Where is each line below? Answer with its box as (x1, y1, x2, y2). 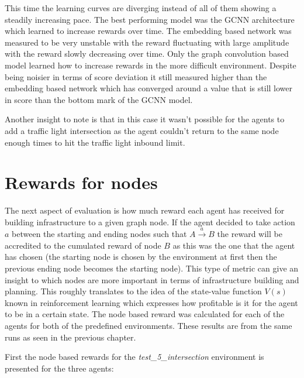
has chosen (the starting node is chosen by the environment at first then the (5, 250, 277, 263)
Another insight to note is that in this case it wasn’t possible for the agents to (5, 113, 285, 125)
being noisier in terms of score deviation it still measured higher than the (5, 70, 267, 83)
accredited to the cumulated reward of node (5, 239, 161, 251)
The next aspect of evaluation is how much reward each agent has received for (5, 204, 285, 217)
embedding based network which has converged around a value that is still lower (5, 82, 292, 94)
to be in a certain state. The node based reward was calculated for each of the (5, 308, 285, 320)
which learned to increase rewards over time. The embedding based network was (5, 25, 292, 37)
